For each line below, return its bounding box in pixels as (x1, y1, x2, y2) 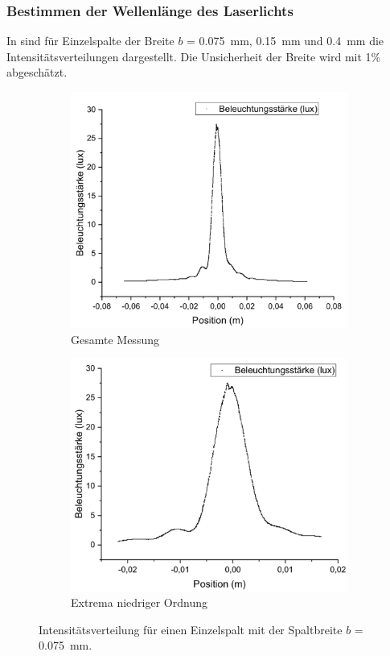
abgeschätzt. (6, 64, 68, 81)
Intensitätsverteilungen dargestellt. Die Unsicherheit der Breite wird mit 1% (6, 48, 381, 64)
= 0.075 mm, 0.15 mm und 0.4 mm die (187, 32, 384, 49)
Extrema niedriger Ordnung (71, 594, 207, 611)
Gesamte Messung (71, 330, 159, 347)
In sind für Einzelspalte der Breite (6, 32, 174, 49)
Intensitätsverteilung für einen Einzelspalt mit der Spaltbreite (39, 621, 343, 637)
